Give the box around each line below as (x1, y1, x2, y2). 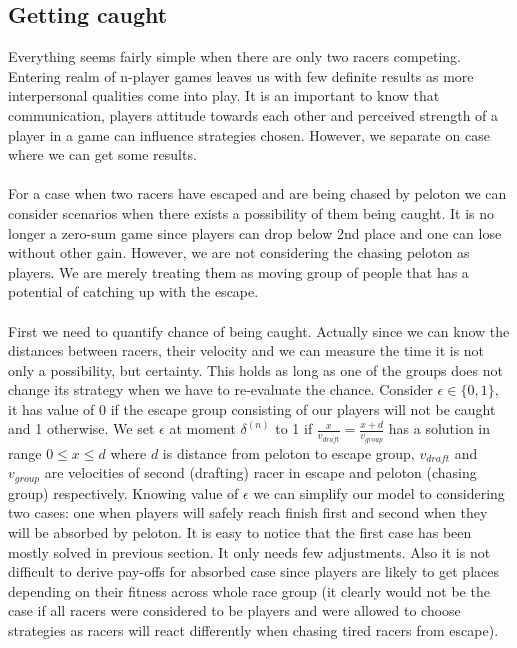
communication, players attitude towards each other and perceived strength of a (8, 104, 499, 125)
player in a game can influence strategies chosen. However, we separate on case (8, 124, 490, 145)
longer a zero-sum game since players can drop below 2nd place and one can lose (8, 222, 502, 243)
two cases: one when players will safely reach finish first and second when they (8, 502, 488, 523)
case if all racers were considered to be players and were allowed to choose (8, 600, 461, 621)
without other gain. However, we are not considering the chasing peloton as (8, 242, 470, 263)
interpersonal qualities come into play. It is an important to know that (8, 85, 440, 106)
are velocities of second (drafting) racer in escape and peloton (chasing (44, 462, 477, 483)
